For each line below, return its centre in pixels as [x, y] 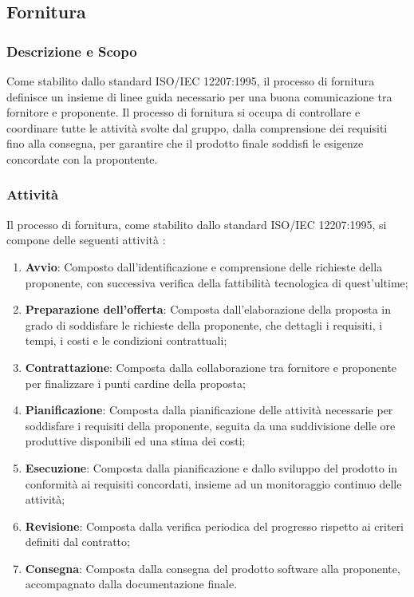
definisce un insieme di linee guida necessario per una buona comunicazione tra [199, 96]
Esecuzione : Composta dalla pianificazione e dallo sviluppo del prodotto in [211, 467]
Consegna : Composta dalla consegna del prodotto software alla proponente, [213, 568]
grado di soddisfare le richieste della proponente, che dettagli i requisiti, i [204, 324]
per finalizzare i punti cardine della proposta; [135, 383]
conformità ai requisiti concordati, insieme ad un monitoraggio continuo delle [213, 483]
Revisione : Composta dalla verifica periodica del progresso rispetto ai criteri [215, 526]
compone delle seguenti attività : [86, 240]
